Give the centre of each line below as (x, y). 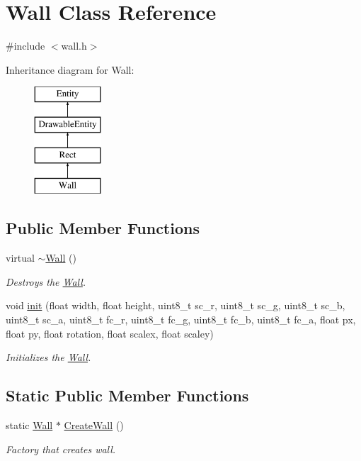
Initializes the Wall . (48, 357)
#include (25, 46)
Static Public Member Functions (127, 395)
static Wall (29, 425)
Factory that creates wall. (61, 449)
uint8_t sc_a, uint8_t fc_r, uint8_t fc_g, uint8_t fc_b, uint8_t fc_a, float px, (181, 320)
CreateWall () (94, 425)
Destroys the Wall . (46, 281)
